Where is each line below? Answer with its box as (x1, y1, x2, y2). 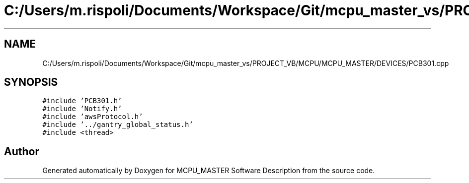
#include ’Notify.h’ (42, 105, 122, 113)
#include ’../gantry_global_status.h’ (42, 121, 193, 129)
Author (4, 145, 39, 158)
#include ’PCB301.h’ (42, 97, 122, 105)
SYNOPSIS (4, 76, 58, 89)
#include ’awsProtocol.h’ (42, 113, 143, 121)
